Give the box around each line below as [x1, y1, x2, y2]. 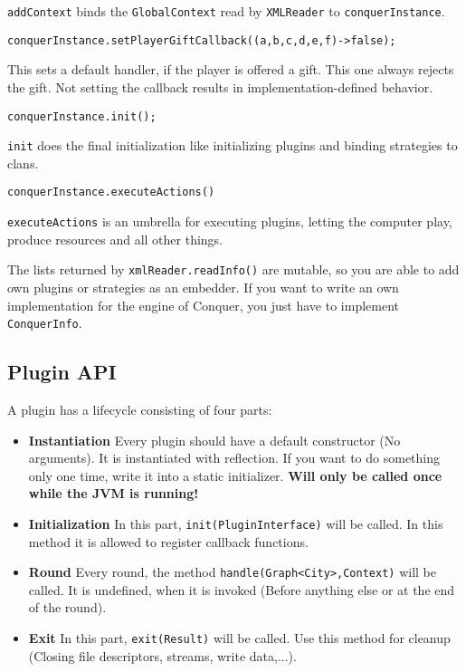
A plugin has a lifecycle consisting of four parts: [7, 400, 272, 419]
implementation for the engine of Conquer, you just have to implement [7, 295, 399, 314]
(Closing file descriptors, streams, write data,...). [28, 646, 297, 665]
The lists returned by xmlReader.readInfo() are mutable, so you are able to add [7, 260, 460, 279]
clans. [7, 153, 39, 172]
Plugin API [7, 358, 117, 386]
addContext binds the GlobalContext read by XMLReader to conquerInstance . [7, 2, 445, 20]
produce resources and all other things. [7, 229, 223, 248]
